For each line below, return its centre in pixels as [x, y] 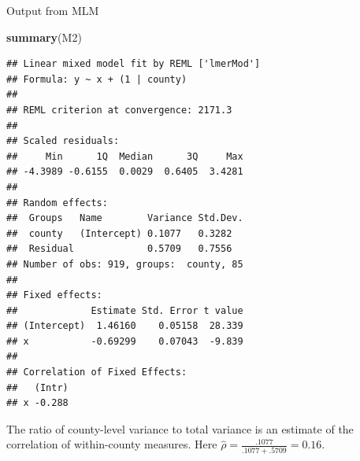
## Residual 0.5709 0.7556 [119, 249]
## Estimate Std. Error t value [125, 310]
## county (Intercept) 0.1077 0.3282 [119, 233]
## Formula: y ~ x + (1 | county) [97, 79]
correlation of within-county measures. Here [112, 444]
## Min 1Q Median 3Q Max [125, 156]
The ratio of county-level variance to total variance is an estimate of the [180, 428]
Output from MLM [53, 10]
